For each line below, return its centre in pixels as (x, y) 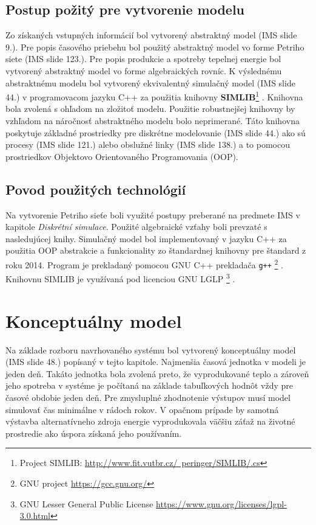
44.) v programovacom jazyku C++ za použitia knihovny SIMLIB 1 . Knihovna (154, 96)
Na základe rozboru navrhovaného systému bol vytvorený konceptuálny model (151, 349)
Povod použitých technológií (96, 189)
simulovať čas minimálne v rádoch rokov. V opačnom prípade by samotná (142, 409)
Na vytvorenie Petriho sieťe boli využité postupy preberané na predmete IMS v (153, 214)
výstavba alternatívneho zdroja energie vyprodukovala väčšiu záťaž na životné (150, 421)
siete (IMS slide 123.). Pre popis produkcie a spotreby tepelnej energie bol (143, 59)
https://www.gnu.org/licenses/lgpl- (221, 503)
